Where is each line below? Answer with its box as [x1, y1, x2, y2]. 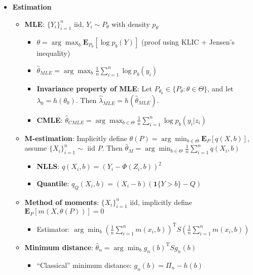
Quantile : [37, 178, 69, 188]
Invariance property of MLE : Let [37, 83, 152, 93]
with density [112, 18, 150, 29]
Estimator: [37, 223, 70, 234]
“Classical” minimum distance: [37, 259, 132, 270]
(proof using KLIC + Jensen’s [141, 37, 235, 47]
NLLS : [37, 161, 60, 171]
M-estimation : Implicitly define [24, 132, 127, 143]
